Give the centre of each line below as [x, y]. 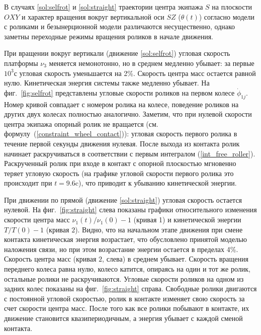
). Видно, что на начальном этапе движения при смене [159, 229]
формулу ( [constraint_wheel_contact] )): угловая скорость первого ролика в [121, 134]
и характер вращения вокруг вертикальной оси [93, 16]
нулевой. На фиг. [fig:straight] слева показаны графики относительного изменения [130, 210]
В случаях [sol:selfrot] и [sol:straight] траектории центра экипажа [104, 7]
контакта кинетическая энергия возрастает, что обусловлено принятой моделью [125, 239]
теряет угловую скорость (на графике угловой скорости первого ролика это [119, 173]
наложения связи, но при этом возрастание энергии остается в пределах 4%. [121, 249]
